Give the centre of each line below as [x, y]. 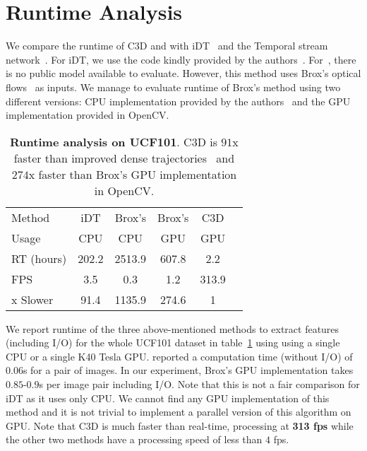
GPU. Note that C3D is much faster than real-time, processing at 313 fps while [180, 425]
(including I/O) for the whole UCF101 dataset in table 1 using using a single [173, 342]
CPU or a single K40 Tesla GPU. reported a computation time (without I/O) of [179, 356]
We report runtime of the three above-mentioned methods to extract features [173, 328]
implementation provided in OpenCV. [88, 115]
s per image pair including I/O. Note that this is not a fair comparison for [199, 384]
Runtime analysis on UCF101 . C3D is [114, 141]
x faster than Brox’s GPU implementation [133, 174]
